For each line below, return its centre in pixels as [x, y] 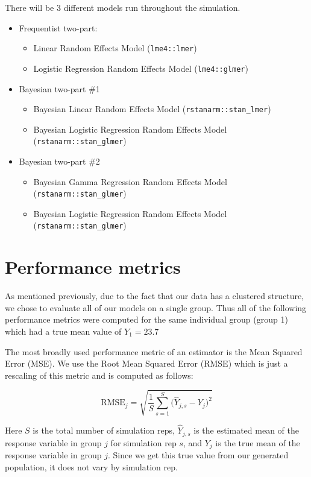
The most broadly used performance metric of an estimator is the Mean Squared [154, 351]
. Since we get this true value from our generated [198, 455]
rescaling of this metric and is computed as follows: [99, 375]
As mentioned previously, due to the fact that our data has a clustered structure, [155, 296]
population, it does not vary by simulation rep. [91, 466]
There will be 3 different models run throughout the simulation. [123, 7]
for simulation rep [143, 442]
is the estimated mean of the [246, 430]
